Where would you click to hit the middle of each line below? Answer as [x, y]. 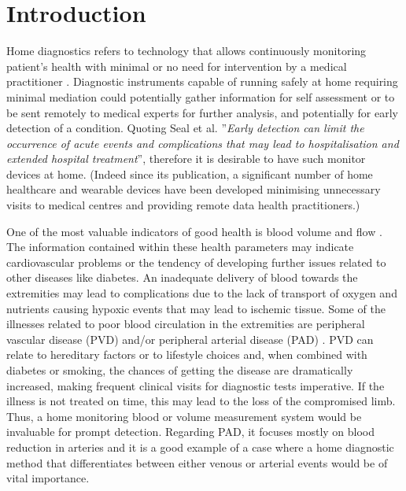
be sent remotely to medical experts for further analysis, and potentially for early [202, 112]
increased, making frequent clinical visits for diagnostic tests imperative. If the [196, 385]
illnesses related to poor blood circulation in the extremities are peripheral [186, 324]
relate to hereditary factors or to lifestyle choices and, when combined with [187, 354]
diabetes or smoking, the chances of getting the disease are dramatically [180, 370]
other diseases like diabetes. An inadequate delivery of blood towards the [182, 277]
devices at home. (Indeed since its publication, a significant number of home [190, 174]
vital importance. [48, 478]
